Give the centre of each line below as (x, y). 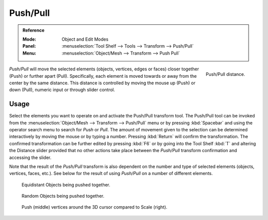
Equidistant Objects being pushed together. (66, 185)
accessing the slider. (30, 157)
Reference (33, 30)
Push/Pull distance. (225, 74)
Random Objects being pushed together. (63, 196)
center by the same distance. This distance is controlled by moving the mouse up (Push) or (102, 83)
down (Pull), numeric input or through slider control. (62, 90)
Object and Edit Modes (85, 39)
